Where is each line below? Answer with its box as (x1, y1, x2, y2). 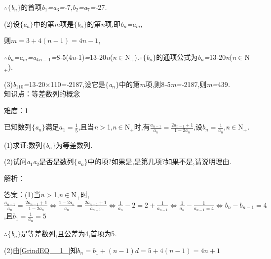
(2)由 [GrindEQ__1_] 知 (4, 245, 77, 255)
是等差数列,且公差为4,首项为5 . (21, 228, 117, 239)
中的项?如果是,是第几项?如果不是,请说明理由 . (87, 156, 232, 167)
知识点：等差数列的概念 (4, 88, 80, 99)
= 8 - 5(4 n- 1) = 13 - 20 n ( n (51, 51, 117, 62)
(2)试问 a (4, 156, 31, 167)
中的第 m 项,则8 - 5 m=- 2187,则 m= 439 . (119, 79, 230, 89)
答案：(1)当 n (4, 189, 44, 200)
